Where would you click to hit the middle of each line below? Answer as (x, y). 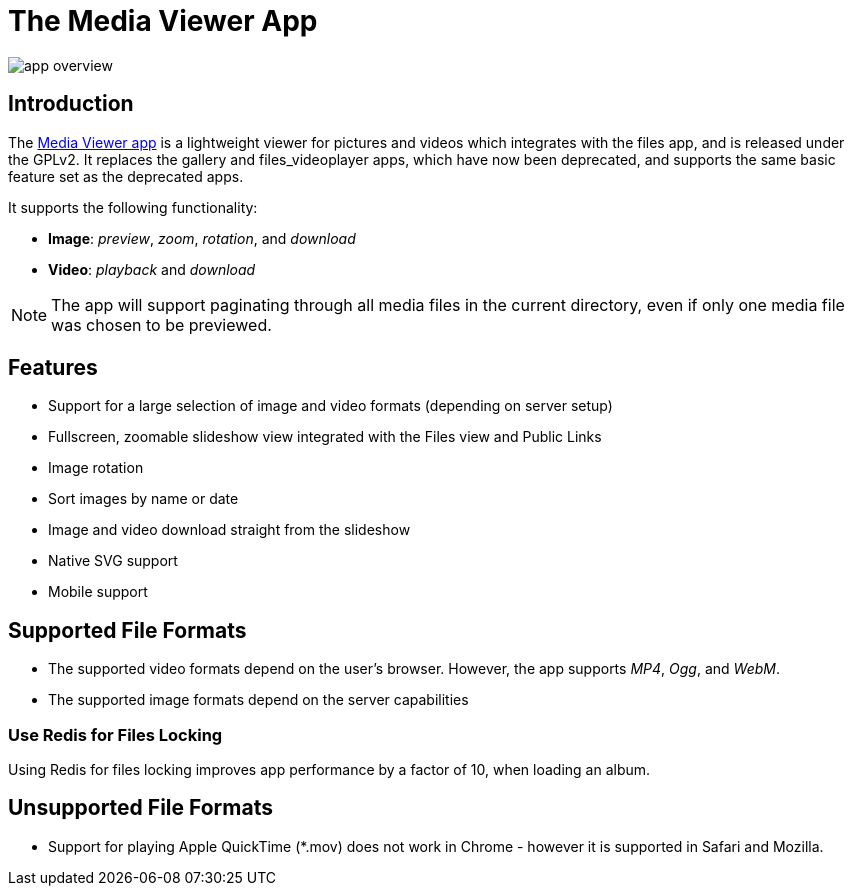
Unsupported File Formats (140, 808)
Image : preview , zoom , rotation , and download (202, 238)
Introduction (71, 104)
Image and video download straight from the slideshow (229, 530)
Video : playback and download (152, 269)
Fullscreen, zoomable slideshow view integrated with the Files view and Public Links (325, 437)
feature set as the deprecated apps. (126, 176)
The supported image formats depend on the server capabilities (258, 700)
